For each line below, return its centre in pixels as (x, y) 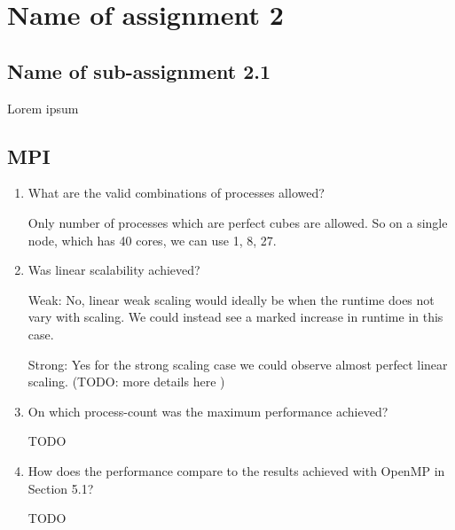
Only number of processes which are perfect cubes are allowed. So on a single (238, 222)
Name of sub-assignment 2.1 (139, 70)
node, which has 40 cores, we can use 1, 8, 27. (152, 240)
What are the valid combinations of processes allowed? (176, 193)
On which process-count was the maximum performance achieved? (208, 411)
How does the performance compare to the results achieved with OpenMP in (236, 470)
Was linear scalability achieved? (114, 270)
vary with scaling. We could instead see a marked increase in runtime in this (235, 317)
